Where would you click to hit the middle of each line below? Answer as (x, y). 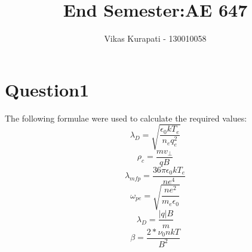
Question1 (47, 89)
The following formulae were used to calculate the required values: (126, 118)
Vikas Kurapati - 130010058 (155, 38)
